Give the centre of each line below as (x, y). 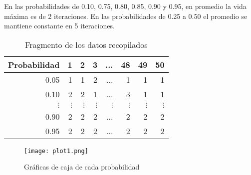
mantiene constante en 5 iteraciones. (59, 26)
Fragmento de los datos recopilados (86, 44)
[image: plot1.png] (56, 151)
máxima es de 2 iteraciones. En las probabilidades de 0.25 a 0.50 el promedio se (126, 16)
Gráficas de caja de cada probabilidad (82, 167)
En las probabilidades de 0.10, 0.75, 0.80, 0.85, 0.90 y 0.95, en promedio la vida (125, 6)
